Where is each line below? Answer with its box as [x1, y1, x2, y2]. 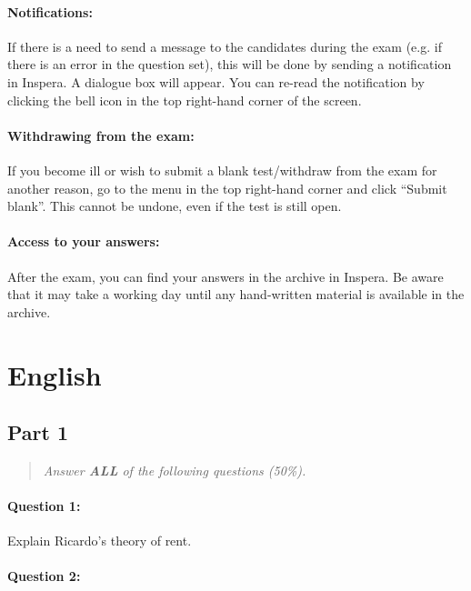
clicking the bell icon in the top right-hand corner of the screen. [7, 90, 362, 109]
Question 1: [7, 496, 81, 516]
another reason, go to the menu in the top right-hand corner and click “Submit [7, 178, 447, 197]
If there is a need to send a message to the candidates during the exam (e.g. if [7, 36, 442, 55]
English [7, 356, 102, 393]
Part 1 [7, 418, 69, 446]
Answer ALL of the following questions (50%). [43, 460, 306, 479]
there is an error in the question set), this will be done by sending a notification [7, 55, 452, 74]
